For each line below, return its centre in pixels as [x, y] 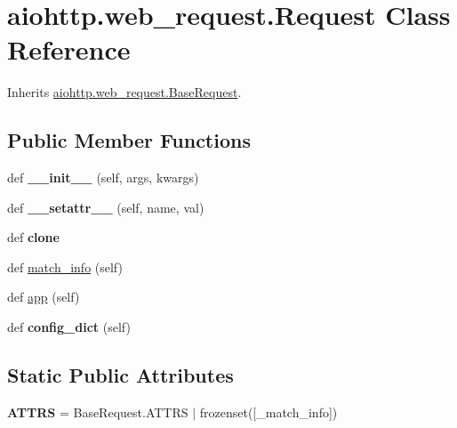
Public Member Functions [129, 140]
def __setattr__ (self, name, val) [106, 207]
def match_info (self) [65, 266]
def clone [33, 237]
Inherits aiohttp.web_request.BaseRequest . [124, 92]
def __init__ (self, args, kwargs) [103, 178]
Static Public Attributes [120, 375]
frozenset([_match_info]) [269, 412]
